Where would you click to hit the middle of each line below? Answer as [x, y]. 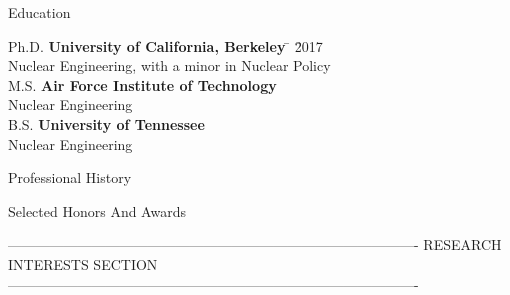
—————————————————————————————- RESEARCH [255, 244]
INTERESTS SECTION [83, 263]
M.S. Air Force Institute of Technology [142, 84]
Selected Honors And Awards [97, 210]
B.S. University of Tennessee [106, 123]
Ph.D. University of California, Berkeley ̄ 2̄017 [165, 45]
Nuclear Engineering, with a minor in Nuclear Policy [169, 65]
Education [39, 12]
